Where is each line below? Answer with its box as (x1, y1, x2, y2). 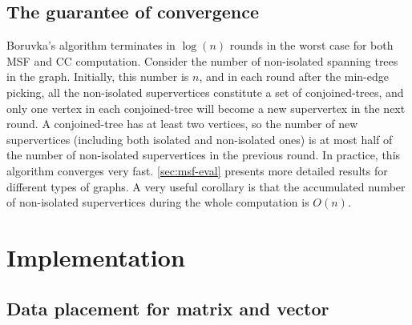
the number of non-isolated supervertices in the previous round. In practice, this (6, 146, 401, 163)
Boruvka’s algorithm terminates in (6, 37, 176, 54)
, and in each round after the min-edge (199, 68, 389, 85)
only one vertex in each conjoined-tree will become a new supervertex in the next (6, 99, 406, 116)
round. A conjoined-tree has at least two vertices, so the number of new (6, 115, 358, 132)
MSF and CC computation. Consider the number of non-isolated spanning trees (6, 52, 398, 69)
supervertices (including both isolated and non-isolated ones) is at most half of (6, 130, 393, 147)
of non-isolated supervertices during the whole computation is (6, 194, 309, 211)
